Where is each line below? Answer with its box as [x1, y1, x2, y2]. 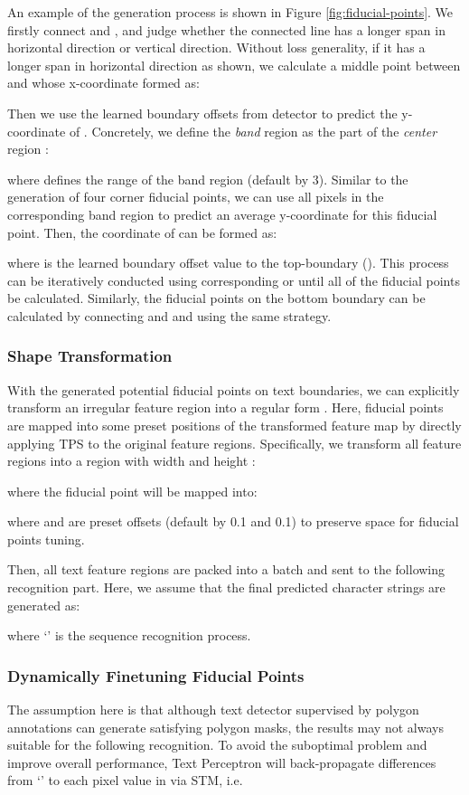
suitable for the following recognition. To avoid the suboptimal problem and [7, 735, 427, 754]
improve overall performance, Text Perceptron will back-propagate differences [7, 752, 436, 771]
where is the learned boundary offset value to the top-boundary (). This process [7, 253, 449, 272]
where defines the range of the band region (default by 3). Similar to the [7, 169, 408, 188]
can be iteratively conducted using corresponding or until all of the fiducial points [7, 270, 460, 289]
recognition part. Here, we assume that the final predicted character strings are [7, 578, 446, 597]
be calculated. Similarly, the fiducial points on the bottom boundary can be [7, 289, 426, 308]
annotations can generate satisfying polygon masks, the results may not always [7, 717, 444, 736]
